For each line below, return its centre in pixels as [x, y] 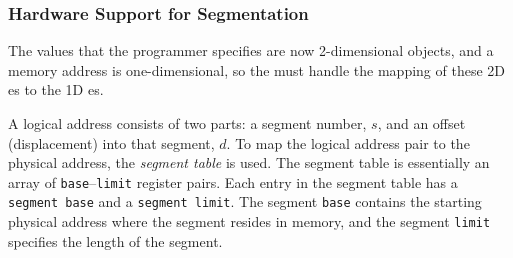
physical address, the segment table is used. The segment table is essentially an [249, 162]
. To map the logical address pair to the [348, 142]
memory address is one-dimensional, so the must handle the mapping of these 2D [256, 69]
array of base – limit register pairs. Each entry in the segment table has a [233, 181]
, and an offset [421, 123]
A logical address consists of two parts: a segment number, [187, 123]
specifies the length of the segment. [115, 240]
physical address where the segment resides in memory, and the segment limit [249, 221]
